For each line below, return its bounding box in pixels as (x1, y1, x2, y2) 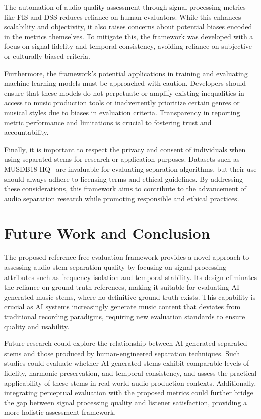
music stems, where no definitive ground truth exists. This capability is (36, 291, 256, 302)
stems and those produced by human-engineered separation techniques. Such (4, 347, 240, 358)
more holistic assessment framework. (4, 407, 116, 417)
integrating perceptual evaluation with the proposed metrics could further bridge (4, 387, 253, 398)
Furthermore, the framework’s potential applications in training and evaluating (4, 67, 248, 78)
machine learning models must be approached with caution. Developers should (4, 78, 246, 88)
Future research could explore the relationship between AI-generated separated (4, 338, 247, 348)
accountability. (4, 127, 49, 137)
